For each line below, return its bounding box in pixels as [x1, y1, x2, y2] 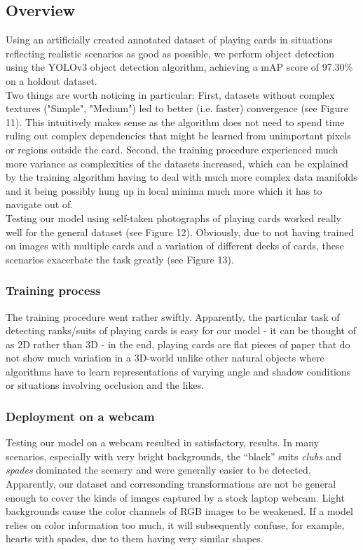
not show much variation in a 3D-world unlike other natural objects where [6, 350, 324, 365]
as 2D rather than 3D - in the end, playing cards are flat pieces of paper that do [6, 336, 350, 351]
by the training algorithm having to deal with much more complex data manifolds [6, 170, 357, 184]
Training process [6, 282, 101, 299]
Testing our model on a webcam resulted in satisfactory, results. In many [6, 435, 320, 450]
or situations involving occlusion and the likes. [6, 378, 205, 392]
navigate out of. [6, 197, 74, 212]
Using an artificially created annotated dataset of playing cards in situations [6, 32, 333, 47]
